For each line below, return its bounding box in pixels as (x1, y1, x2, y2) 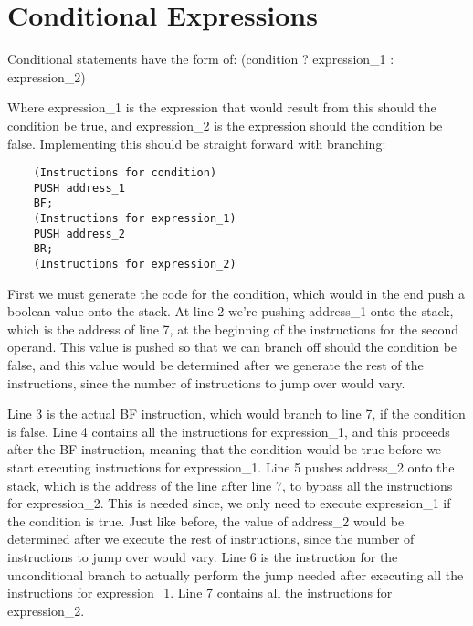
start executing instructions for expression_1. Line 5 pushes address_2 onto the (7, 458, 455, 477)
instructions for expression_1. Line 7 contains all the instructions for (7, 583, 393, 602)
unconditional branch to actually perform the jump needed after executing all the (7, 565, 464, 584)
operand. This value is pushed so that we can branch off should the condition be (7, 337, 457, 356)
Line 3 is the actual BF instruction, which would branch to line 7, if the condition (7, 404, 466, 423)
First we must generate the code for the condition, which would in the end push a (7, 283, 466, 302)
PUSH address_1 (33, 181, 125, 195)
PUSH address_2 (33, 227, 125, 240)
